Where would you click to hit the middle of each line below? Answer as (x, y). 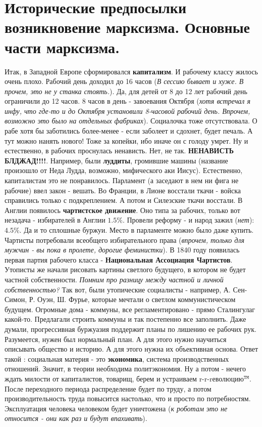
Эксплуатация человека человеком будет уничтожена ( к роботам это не (116, 408)
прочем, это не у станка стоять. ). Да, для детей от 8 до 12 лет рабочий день (126, 91)
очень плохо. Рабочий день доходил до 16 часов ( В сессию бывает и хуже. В (124, 81)
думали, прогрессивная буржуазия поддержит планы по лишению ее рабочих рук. (130, 329)
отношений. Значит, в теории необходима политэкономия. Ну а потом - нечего (125, 369)
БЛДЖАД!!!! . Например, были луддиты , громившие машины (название (116, 160)
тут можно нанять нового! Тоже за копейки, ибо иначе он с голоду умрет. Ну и (126, 140)
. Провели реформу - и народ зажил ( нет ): (188, 220)
